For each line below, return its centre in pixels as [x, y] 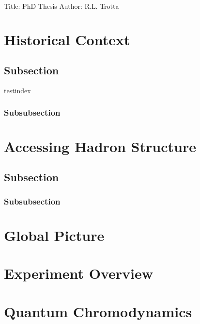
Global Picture [54, 235]
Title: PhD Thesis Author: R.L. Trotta [62, 6]
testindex [17, 91]
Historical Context [67, 39]
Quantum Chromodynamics [98, 311]
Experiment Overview [79, 273]
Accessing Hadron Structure [100, 146]
